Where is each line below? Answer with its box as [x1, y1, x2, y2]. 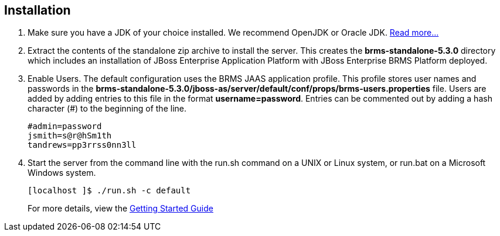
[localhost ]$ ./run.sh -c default [28, 186, 191, 196]
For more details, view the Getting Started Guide [28, 203, 213, 214]
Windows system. [28, 168, 96, 178]
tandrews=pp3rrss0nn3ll [28, 140, 137, 150]
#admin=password [28, 122, 102, 131]
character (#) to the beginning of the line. [28, 103, 186, 114]
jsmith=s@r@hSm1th [28, 131, 112, 141]
